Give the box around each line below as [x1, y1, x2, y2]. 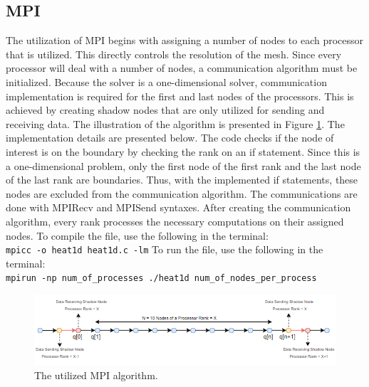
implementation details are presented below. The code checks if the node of [6, 130, 334, 145]
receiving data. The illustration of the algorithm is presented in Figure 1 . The [6, 116, 345, 131]
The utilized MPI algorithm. [34, 367, 158, 382]
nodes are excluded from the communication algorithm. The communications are [6, 186, 358, 201]
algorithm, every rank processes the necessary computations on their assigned [6, 213, 344, 228]
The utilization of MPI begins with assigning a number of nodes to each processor [6, 33, 364, 48]
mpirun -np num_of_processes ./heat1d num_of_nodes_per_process [6, 273, 317, 284]
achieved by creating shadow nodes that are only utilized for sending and [6, 102, 325, 117]
